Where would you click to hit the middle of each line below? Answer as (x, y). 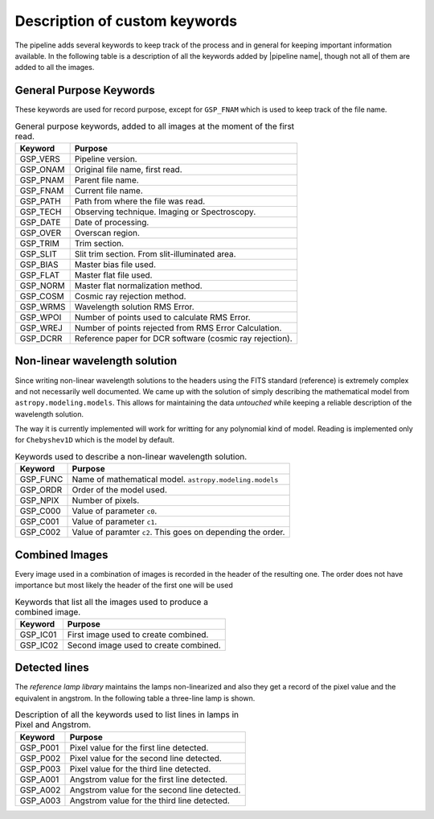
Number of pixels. (106, 500)
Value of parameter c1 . (115, 521)
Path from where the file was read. (140, 201)
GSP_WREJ (41, 328)
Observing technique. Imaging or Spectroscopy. (165, 212)
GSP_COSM (42, 296)
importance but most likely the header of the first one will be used (124, 585)
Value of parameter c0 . (115, 511)
